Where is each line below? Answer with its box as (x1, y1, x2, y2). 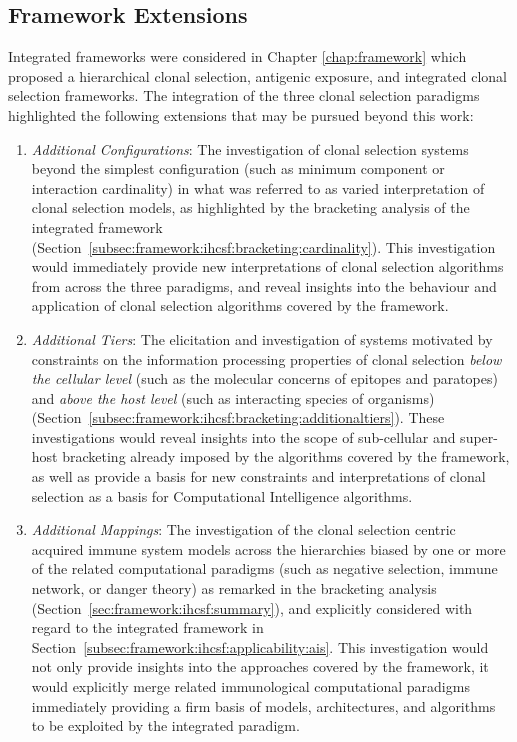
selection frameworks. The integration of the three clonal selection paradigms (8, 85, 480, 106)
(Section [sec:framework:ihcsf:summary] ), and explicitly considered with (31, 597, 473, 618)
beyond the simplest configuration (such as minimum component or (31, 158, 445, 179)
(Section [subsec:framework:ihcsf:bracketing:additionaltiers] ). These (31, 407, 445, 428)
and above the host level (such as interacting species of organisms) (31, 387, 435, 408)
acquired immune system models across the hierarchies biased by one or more (31, 538, 506, 559)
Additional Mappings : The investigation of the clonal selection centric (31, 519, 456, 540)
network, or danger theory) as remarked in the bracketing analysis (31, 578, 437, 599)
